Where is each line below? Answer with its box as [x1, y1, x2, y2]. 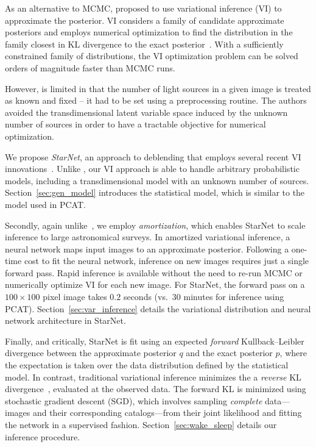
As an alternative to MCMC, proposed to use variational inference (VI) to [5, 2, 282, 14]
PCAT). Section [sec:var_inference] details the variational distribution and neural [5, 302, 311, 315]
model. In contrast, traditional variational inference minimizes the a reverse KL [5, 370, 301, 383]
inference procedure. [5, 430, 80, 443]
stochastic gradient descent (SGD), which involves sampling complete [5, 394, 262, 407]
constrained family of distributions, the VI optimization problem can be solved [5, 49, 298, 62]
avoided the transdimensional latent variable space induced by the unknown [5, 105, 288, 118]
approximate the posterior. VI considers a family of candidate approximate [5, 13, 284, 26]
